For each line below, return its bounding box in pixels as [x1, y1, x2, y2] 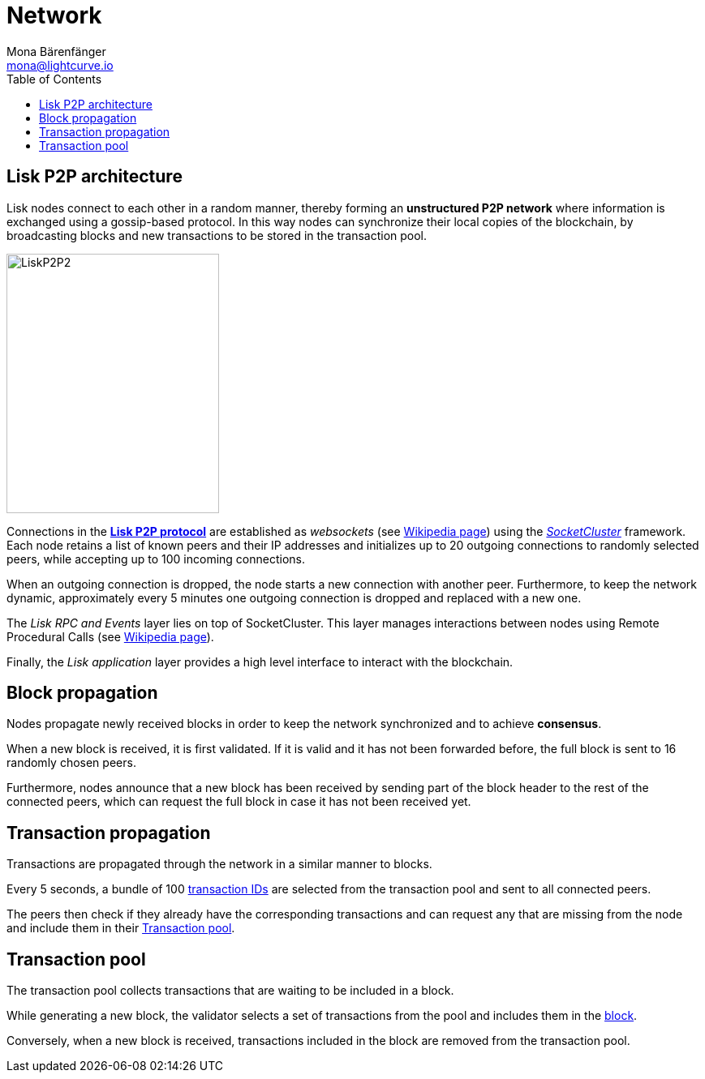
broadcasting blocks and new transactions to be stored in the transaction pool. [6, 228, 428, 242]
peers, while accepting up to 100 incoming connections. [6, 551, 306, 566]
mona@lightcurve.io [6, 58, 114, 72]
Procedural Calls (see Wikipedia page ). [6, 629, 214, 644]
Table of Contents [6, 71, 102, 86]
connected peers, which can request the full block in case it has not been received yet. [6, 794, 471, 809]
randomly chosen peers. [6, 756, 136, 770]
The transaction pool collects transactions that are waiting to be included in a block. [6, 983, 454, 998]
